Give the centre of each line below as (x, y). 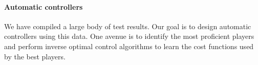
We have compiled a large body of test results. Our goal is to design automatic (128, 26)
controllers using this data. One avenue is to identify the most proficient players (129, 36)
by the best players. (35, 56)
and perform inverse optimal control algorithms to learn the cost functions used (129, 46)
